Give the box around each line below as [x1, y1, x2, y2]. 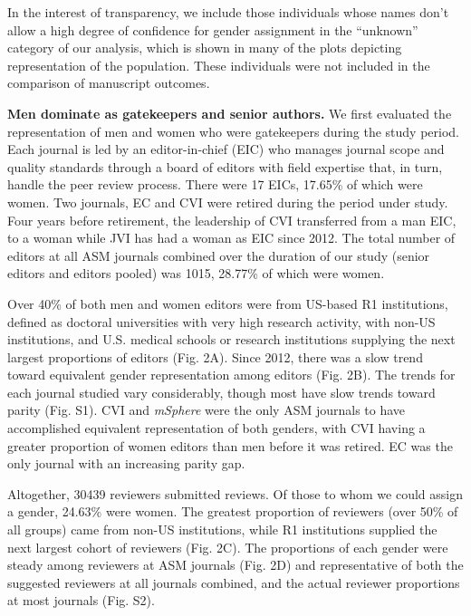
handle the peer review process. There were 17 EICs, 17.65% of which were [7, 175, 423, 194]
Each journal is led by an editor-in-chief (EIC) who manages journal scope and [7, 140, 445, 159]
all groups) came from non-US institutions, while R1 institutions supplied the [7, 520, 437, 539]
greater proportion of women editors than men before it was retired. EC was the [7, 436, 453, 455]
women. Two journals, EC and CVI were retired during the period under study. [7, 192, 448, 211]
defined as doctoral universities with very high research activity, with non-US [7, 312, 436, 331]
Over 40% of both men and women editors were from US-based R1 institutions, [7, 294, 448, 313]
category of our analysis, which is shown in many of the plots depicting [7, 38, 402, 57]
